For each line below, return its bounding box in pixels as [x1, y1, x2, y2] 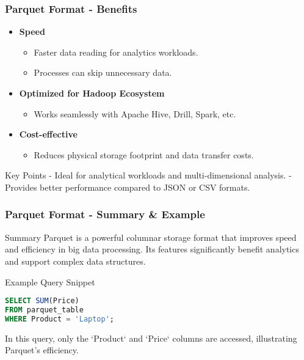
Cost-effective [19, 128, 78, 141]
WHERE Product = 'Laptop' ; [5, 314, 115, 323]
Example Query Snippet [5, 275, 95, 288]
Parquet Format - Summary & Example [5, 207, 205, 222]
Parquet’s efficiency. [5, 343, 79, 356]
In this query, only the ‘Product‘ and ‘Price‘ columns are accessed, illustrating [5, 331, 297, 344]
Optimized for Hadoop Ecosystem [19, 87, 165, 99]
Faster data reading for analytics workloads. [34, 45, 198, 58]
